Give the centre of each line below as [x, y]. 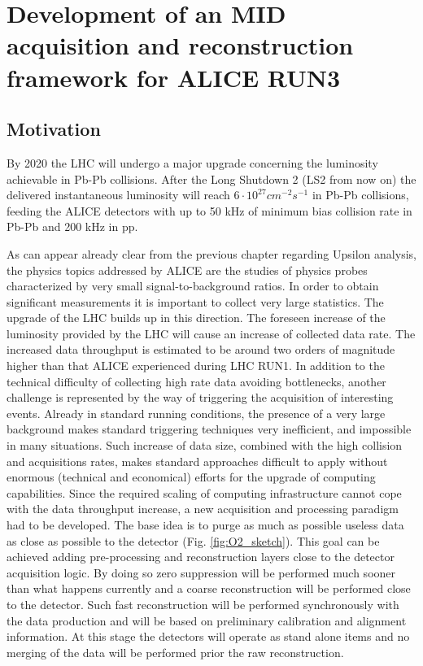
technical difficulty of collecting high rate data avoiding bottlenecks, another [196, 381]
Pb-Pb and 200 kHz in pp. [72, 226]
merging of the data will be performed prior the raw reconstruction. [175, 652]
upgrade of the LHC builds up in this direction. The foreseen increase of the [196, 318]
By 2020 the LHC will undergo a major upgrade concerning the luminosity [192, 162]
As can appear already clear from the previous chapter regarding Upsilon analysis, [211, 253]
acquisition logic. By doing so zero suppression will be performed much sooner [201, 572]
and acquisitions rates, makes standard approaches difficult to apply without [197, 461]
